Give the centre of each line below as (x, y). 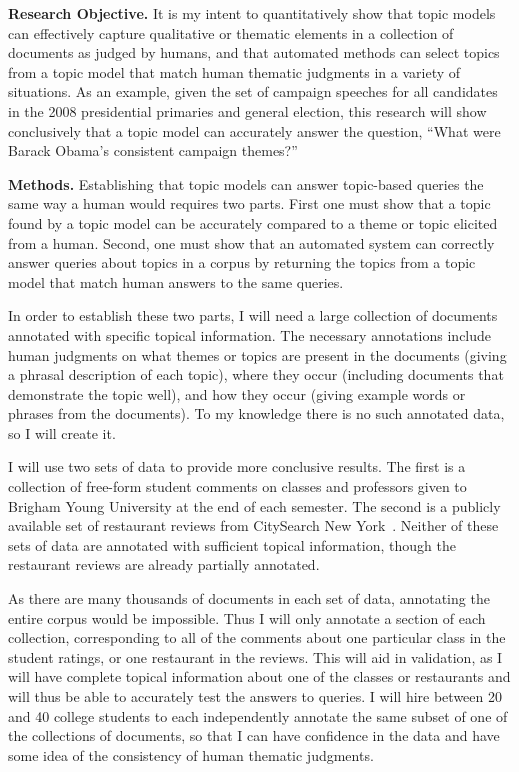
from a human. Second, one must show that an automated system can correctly (251, 242)
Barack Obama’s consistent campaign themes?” (153, 150)
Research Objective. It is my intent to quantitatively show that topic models (252, 13)
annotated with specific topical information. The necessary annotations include (250, 334)
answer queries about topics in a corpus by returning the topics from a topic (242, 262)
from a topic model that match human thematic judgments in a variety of (234, 71)
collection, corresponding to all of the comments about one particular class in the (257, 637)
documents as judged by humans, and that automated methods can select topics (254, 52)
